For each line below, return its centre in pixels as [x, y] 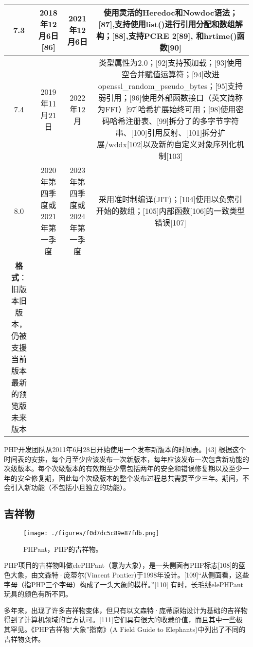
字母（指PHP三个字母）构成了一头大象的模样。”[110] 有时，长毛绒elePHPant [124, 584]
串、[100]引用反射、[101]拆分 [167, 132]
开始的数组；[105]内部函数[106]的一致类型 [171, 211]
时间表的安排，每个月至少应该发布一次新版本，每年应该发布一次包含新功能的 [126, 459]
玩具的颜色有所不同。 [38, 594]
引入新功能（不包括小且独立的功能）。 [70, 487]
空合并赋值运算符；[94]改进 [171, 74]
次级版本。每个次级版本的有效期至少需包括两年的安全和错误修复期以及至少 [123, 468]
